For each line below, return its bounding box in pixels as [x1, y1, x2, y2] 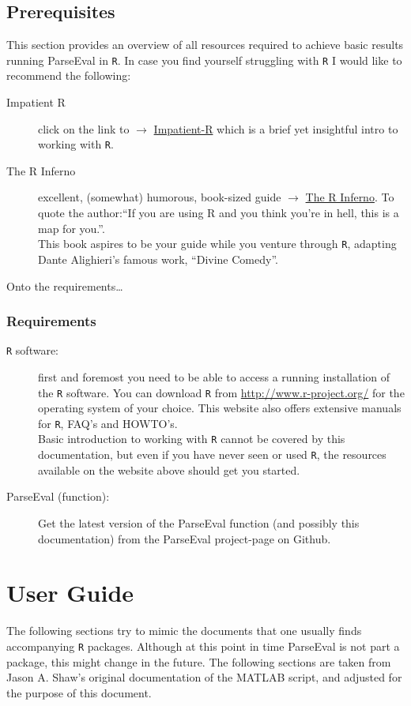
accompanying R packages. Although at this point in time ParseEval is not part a [6, 637, 400, 654]
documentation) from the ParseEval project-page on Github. [38, 530, 331, 546]
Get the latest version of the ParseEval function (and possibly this [38, 514, 360, 531]
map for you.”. [38, 220, 105, 236]
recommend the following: [6, 67, 131, 84]
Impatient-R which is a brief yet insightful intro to [153, 120, 398, 137]
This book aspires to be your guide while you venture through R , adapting [38, 235, 397, 252]
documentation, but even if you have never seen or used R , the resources [38, 446, 386, 463]
